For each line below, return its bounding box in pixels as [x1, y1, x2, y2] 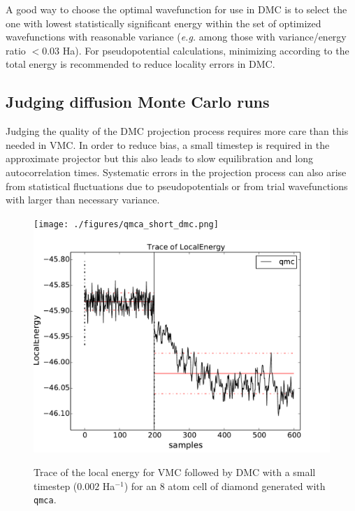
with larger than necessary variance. [6, 192, 160, 207]
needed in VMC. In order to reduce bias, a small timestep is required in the [6, 137, 330, 152]
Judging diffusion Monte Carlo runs [6, 91, 270, 113]
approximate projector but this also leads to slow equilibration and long [6, 151, 313, 166]
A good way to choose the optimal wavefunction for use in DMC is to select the [6, 2, 347, 16]
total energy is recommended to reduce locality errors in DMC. [6, 57, 275, 71]
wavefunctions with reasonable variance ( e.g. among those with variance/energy [6, 29, 347, 44]
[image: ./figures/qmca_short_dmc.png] [34, 219, 219, 229]
